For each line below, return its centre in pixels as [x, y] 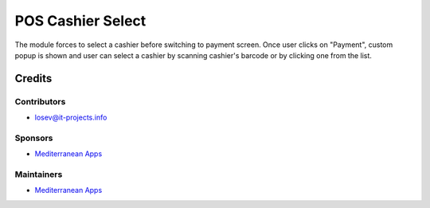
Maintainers [39, 174]
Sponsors [34, 138]
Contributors [40, 101]
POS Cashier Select [80, 21]
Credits [33, 78]
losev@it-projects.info [71, 118]
